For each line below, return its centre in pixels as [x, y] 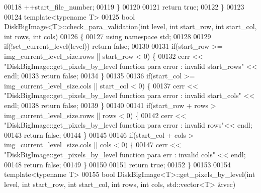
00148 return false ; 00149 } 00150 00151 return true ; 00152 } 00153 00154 [118, 164]
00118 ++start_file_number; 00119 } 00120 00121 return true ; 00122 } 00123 [124, 7]
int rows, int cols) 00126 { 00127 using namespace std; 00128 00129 [108, 36]
